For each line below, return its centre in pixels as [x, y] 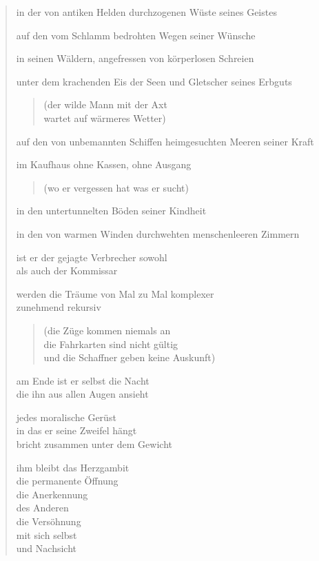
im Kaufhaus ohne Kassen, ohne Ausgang [104, 164]
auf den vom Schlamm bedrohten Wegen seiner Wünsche [136, 35]
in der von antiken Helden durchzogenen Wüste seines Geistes [146, 12]
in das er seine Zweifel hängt [76, 430]
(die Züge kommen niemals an [107, 330]
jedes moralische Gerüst [66, 417]
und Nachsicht [46, 548]
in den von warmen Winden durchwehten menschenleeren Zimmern [158, 233]
